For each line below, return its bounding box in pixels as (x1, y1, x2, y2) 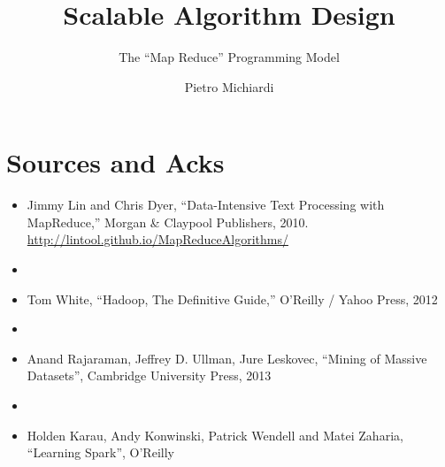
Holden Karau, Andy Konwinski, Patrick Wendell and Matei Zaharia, (27, 425, 403, 444)
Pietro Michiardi (184, 77, 274, 96)
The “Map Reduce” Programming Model (119, 48, 340, 66)
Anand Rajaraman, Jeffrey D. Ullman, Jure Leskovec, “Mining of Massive (27, 348, 427, 367)
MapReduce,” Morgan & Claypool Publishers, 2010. (27, 212, 309, 231)
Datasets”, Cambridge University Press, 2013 (27, 366, 272, 385)
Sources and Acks (6, 144, 225, 180)
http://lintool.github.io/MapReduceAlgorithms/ (27, 230, 288, 249)
